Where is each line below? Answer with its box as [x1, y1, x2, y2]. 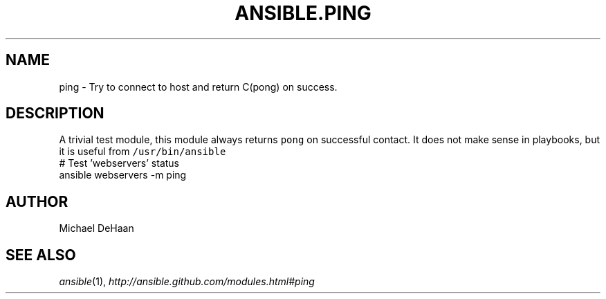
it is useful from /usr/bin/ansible [59, 145, 226, 158]
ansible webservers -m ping [59, 169, 187, 181]
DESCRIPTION [6, 105, 104, 123]
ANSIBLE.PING [235, 1, 371, 25]
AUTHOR [6, 192, 68, 210]
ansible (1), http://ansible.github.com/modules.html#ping [59, 275, 315, 288]
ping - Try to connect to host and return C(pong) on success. [59, 80, 338, 93]
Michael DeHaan [59, 222, 134, 235]
